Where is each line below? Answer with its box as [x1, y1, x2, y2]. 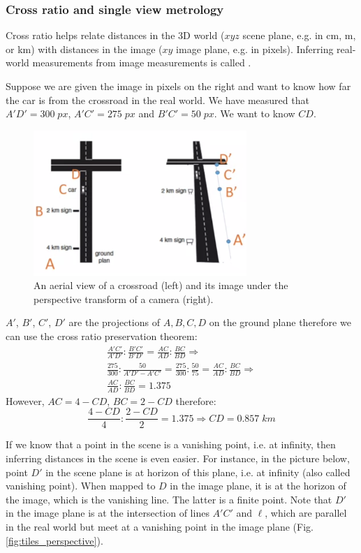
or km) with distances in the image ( [6, 41, 163, 56]
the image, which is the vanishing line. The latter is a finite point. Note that [6, 492, 332, 506]
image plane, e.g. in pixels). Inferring [176, 41, 334, 56]
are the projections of [68, 315, 160, 330]
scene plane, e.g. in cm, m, [242, 28, 356, 43]
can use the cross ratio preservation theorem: [6, 329, 198, 344]
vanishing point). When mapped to [6, 478, 156, 493]
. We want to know [214, 106, 295, 121]
